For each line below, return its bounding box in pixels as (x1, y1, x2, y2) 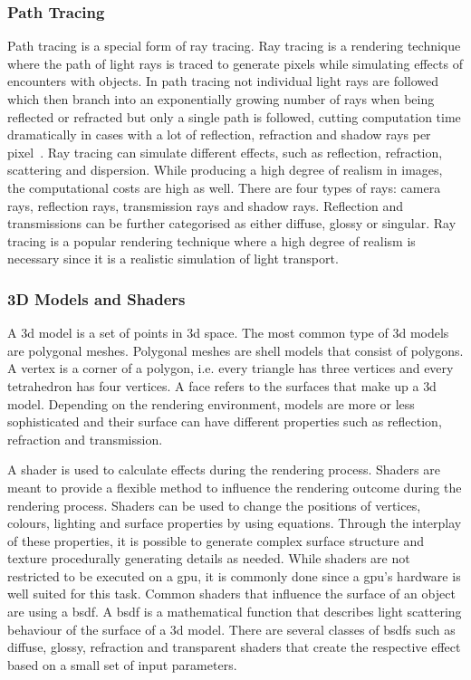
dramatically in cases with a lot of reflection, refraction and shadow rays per (7, 125, 431, 144)
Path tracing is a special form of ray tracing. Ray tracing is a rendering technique (7, 36, 461, 55)
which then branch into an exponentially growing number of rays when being (7, 90, 435, 108)
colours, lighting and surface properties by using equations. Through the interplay (7, 513, 462, 532)
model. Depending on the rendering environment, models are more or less (7, 394, 415, 413)
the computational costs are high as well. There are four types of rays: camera (7, 177, 441, 196)
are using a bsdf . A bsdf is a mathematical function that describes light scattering (7, 602, 462, 621)
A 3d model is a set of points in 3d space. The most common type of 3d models (7, 323, 449, 342)
